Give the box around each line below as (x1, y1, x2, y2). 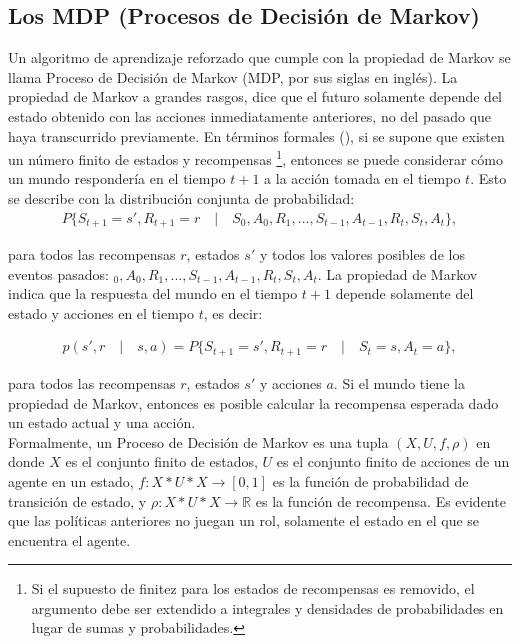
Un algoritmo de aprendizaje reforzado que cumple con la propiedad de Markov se (8, 47, 511, 68)
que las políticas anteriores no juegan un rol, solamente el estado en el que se (8, 510, 480, 531)
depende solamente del (335, 283, 474, 304)
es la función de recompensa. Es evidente (255, 490, 506, 511)
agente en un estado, (8, 470, 134, 491)
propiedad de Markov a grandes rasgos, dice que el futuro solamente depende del (8, 86, 503, 107)
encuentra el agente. (8, 529, 131, 550)
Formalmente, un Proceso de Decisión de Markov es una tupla (8, 431, 389, 452)
